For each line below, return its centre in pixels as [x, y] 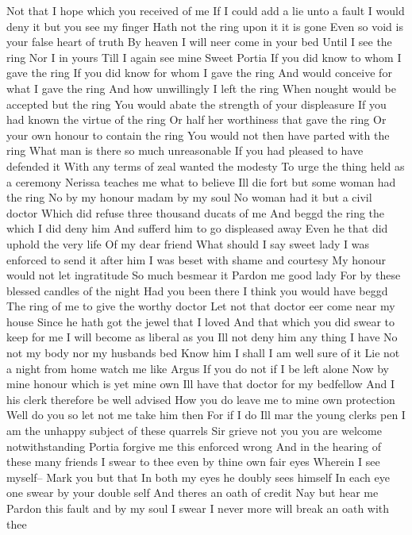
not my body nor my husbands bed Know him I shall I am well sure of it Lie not [203, 353]
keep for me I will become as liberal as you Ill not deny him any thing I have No [202, 337]
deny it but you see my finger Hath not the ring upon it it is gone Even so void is [205, 26]
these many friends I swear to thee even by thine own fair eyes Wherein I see [193, 462]
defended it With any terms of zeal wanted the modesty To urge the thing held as [206, 166]
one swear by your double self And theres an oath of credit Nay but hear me [193, 493]
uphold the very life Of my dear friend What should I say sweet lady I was [188, 243]
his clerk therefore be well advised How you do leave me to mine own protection [201, 399]
